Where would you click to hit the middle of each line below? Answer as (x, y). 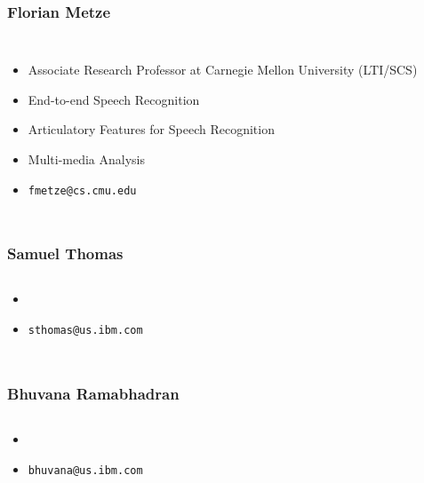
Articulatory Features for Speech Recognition (151, 129)
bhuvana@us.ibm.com (85, 470)
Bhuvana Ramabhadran (93, 393)
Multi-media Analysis (87, 159)
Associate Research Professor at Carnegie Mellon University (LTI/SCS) (223, 70)
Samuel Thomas (65, 253)
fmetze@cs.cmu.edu (82, 190)
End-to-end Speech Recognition (114, 99)
